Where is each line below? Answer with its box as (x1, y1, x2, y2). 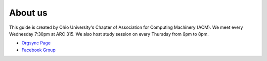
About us (9, 7, 48, 18)
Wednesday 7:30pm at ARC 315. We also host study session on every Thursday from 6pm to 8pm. (9, 31, 209, 37)
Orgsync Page (21, 40, 51, 46)
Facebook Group (21, 47, 56, 53)
